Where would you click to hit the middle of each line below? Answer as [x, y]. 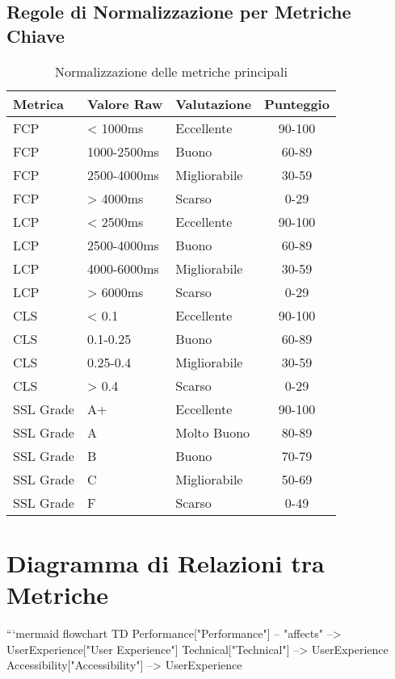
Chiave [36, 35]
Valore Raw [125, 103]
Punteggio [297, 103]
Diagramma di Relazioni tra [166, 562]
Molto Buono [213, 432]
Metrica [38, 103]
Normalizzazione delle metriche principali [171, 71]
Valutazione [214, 103]
